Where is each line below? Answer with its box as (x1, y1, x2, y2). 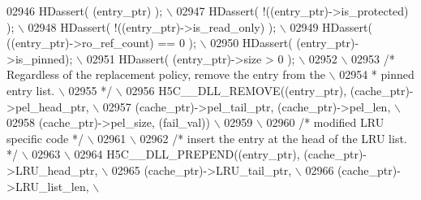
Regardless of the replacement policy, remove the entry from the (6, 66, 325, 83)
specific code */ (6, 129, 84, 146)
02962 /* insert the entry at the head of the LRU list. (140, 129, 407, 146)
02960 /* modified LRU (266, 114, 384, 131)
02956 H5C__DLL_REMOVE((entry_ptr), (126, 81, 347, 98)
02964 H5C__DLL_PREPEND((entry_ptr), (74, 146, 300, 163)
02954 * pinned (339, 66, 415, 83)
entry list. (6, 81, 55, 98)
